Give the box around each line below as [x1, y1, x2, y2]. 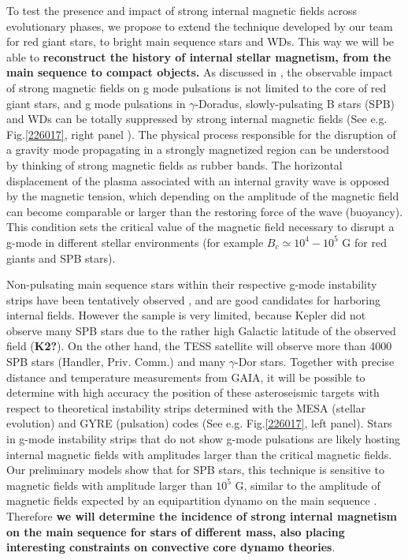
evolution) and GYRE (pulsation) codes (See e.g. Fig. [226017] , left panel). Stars [6, 415, 392, 431]
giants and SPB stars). [6, 249, 116, 266]
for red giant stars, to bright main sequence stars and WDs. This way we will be [6, 33, 395, 50]
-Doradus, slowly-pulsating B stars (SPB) [195, 95, 395, 111]
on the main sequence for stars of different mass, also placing [6, 523, 345, 539]
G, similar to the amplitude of [235, 476, 380, 493]
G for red [342, 233, 387, 250]
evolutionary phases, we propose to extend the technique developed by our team [6, 17, 393, 34]
